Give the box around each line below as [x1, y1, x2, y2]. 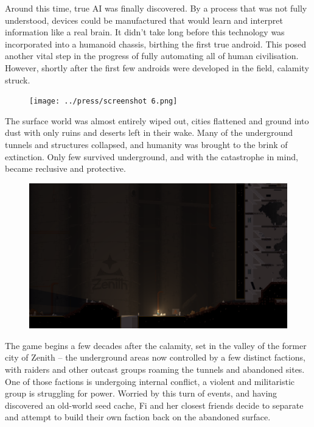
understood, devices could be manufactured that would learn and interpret [5, 13, 283, 26]
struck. [5, 73, 30, 86]
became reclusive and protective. [5, 162, 126, 175]
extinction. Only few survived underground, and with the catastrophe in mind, [5, 150, 298, 163]
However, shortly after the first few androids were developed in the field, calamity [5, 61, 309, 74]
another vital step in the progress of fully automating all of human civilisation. [5, 49, 299, 62]
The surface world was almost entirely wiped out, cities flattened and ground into [5, 114, 309, 127]
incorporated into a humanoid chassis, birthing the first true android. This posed [5, 37, 307, 50]
